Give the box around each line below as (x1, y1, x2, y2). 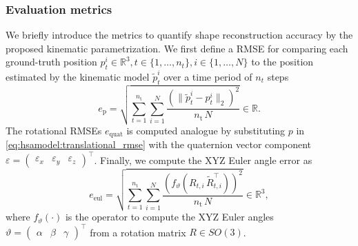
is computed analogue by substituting (126, 123, 286, 137)
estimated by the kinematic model (6, 69, 150, 83)
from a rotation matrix (90, 225, 186, 239)
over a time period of (163, 69, 252, 83)
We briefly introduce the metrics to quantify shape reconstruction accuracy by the (6, 28, 353, 42)
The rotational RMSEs (6, 123, 102, 137)
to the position (251, 54, 314, 69)
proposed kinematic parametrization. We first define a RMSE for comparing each (6, 41, 348, 55)
